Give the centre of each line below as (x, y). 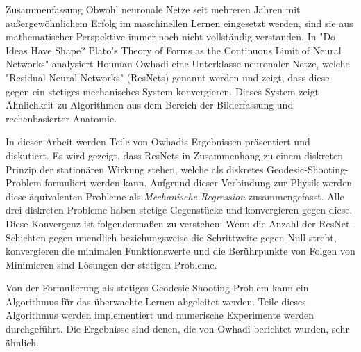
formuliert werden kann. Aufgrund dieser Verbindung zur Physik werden (199, 183)
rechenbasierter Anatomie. (61, 118)
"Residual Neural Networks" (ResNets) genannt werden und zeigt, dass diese (168, 77)
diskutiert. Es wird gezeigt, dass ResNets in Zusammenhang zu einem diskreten (175, 155)
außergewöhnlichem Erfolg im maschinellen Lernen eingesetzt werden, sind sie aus (179, 23)
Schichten (26, 237)
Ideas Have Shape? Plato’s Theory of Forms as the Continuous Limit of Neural (174, 50)
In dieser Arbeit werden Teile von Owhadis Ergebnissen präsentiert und (158, 142)
